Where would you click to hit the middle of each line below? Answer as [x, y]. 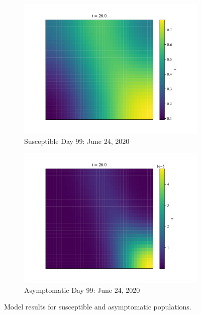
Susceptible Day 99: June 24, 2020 [77, 141]
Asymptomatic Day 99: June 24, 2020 [82, 290]
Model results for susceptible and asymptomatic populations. [98, 307]
